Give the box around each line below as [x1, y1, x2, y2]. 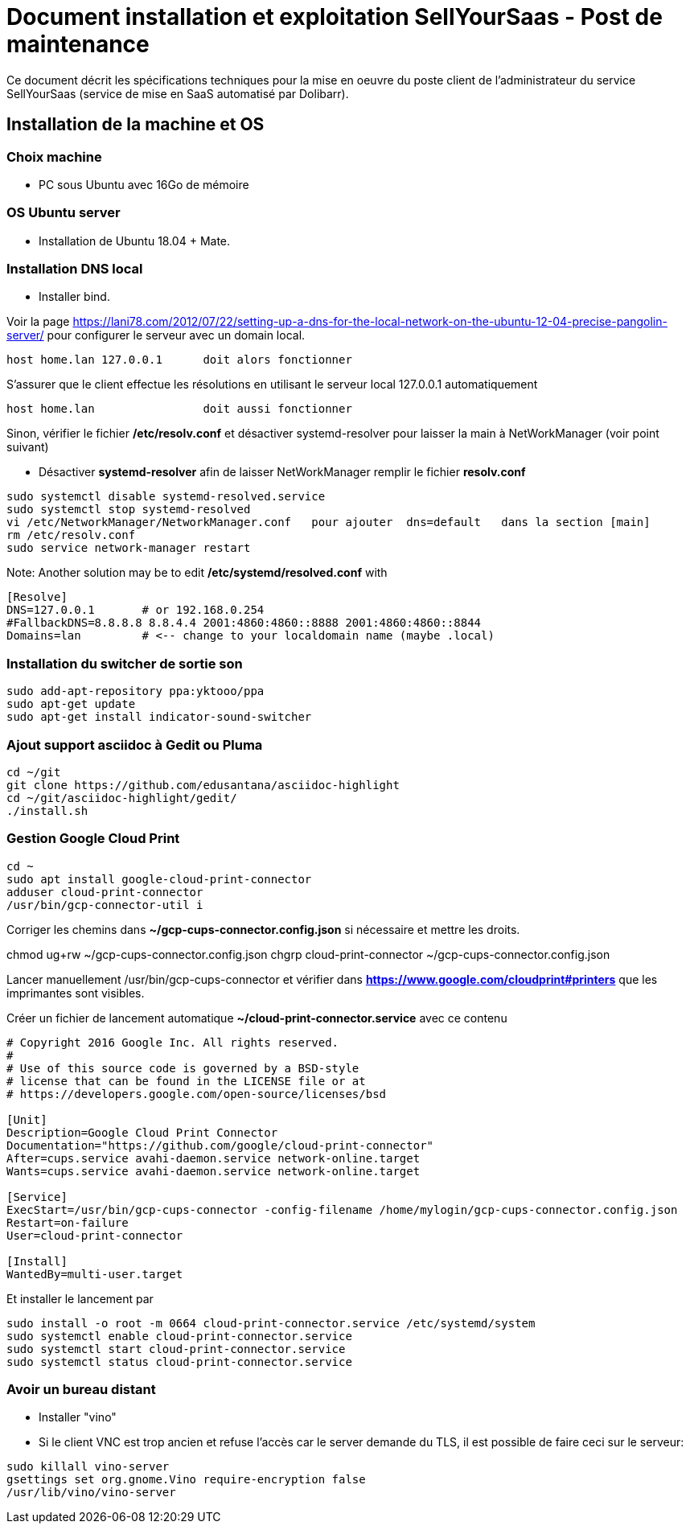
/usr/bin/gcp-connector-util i [6, 898, 203, 911]
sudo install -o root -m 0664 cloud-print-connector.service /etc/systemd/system [6, 1316, 536, 1330]
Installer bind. [39, 290, 110, 304]
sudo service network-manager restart [6, 541, 251, 555]
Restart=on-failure [6, 1215, 129, 1229]
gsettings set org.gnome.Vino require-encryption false [6, 1473, 366, 1487]
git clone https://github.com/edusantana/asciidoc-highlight [6, 778, 400, 792]
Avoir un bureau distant [6, 1381, 156, 1398]
